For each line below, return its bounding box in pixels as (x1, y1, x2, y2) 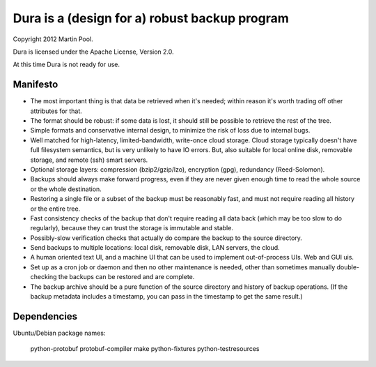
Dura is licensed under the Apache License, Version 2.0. (13, 47, 174, 56)
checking (30, 273, 57, 281)
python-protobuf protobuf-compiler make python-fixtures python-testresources (30, 345, 260, 353)
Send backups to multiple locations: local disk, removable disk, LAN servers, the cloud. (30, 244, 280, 252)
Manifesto (13, 79, 58, 91)
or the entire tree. (30, 204, 81, 213)
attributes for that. (30, 107, 83, 115)
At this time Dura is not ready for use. (13, 60, 120, 69)
